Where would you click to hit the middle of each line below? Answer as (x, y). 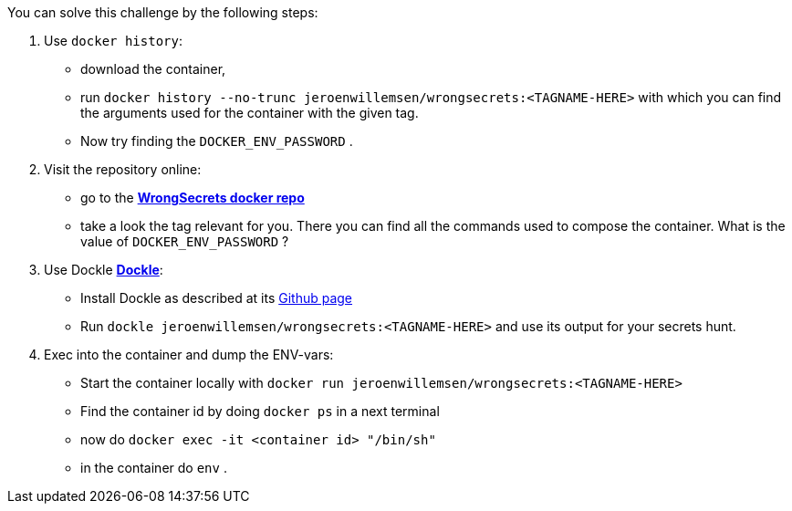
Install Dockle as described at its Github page (217, 298)
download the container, (153, 69)
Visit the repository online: (123, 169)
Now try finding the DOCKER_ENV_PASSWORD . (217, 141)
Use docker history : (113, 41)
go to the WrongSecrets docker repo (193, 198)
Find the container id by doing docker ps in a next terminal (260, 411)
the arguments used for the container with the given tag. (250, 113)
